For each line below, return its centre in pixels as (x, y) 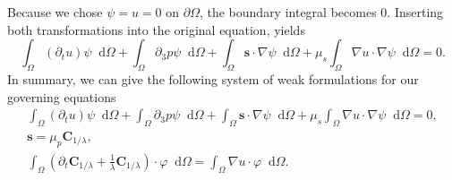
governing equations (62, 96)
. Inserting (415, 12)
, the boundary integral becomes (288, 12)
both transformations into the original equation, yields (156, 29)
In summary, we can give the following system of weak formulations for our (213, 78)
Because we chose (55, 12)
